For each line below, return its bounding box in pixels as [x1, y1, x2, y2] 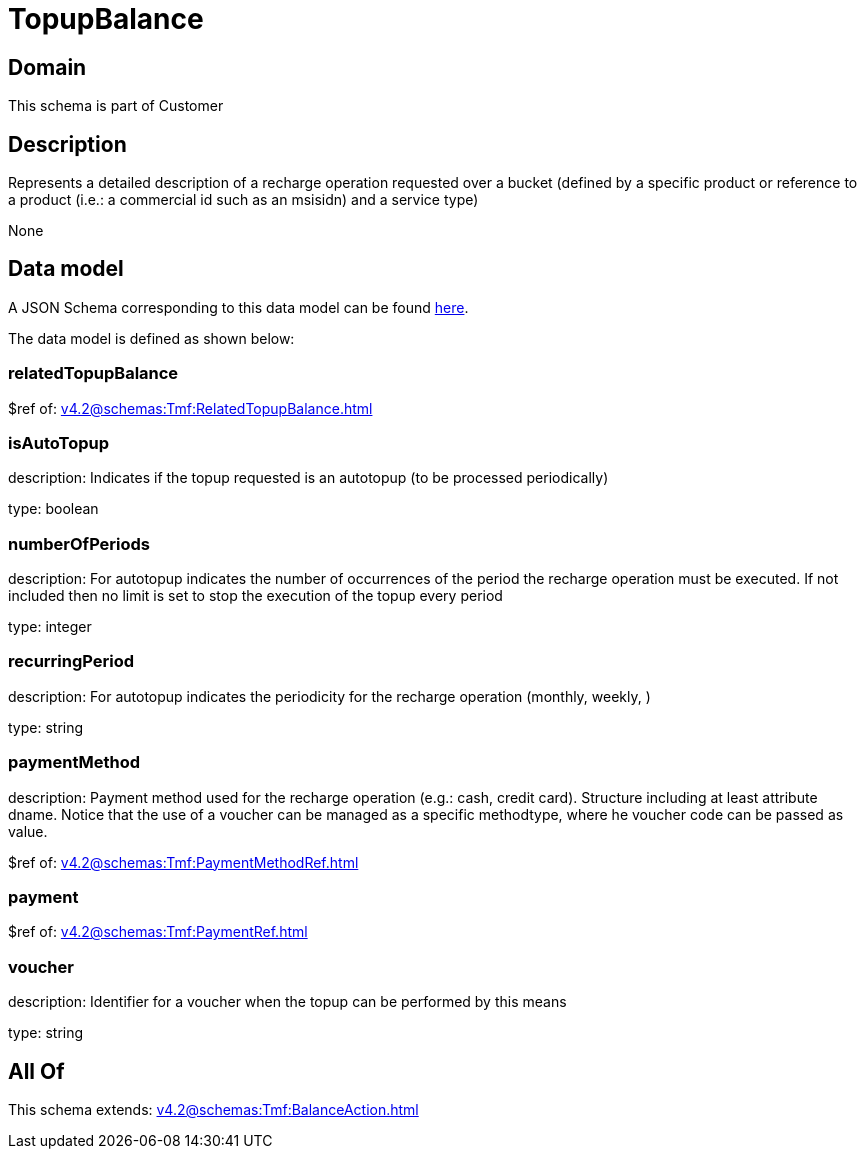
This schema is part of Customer [8, 97, 224, 115]
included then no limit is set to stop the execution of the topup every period [8, 587, 503, 605]
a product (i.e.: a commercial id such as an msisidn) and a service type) [8, 191, 479, 209]
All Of [8, 1058, 65, 1084]
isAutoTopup [8, 432, 110, 453]
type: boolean [8, 500, 99, 518]
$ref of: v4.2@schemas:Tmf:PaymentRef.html [8, 923, 308, 941]
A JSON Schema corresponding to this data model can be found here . [8, 298, 469, 316]
